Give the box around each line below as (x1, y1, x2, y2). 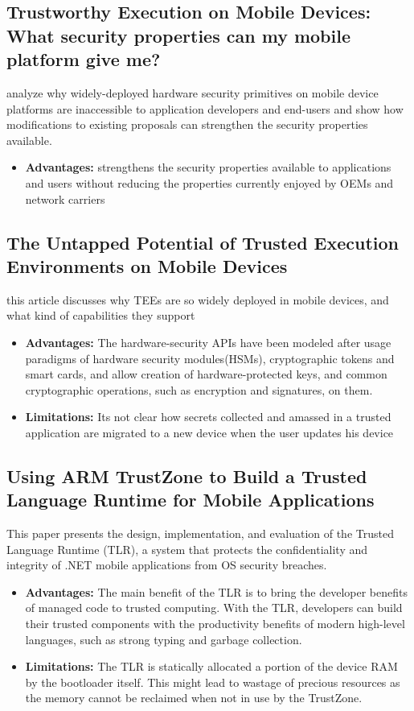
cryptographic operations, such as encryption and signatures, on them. (25, 381, 373, 398)
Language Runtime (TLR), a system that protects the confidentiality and (6, 540, 368, 557)
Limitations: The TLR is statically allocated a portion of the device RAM (25, 658, 398, 675)
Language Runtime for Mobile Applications (6, 487, 375, 512)
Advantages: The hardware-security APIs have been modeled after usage (25, 333, 391, 350)
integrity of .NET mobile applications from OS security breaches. (6, 556, 327, 573)
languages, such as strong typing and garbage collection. (25, 630, 302, 647)
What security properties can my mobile (6, 23, 350, 48)
